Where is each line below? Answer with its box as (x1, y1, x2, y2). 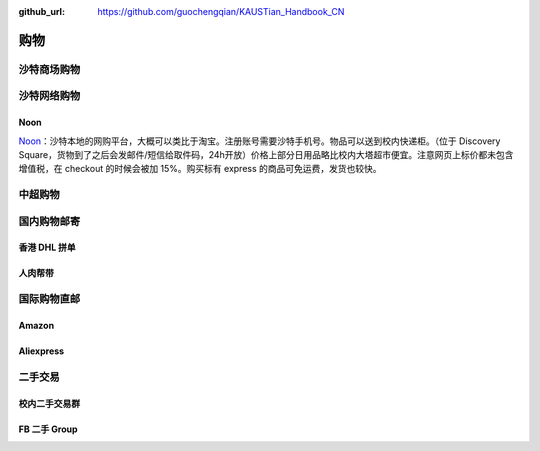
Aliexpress (18, 345, 65, 357)
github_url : (18, 6, 65, 17)
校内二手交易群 (18, 397, 80, 409)
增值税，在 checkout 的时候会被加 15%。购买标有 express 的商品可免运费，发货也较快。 (18, 163, 382, 175)
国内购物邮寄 (18, 214, 81, 228)
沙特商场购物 (18, 62, 81, 76)
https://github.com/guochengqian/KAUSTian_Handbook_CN (97, 6, 345, 17)
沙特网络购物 (18, 89, 81, 103)
